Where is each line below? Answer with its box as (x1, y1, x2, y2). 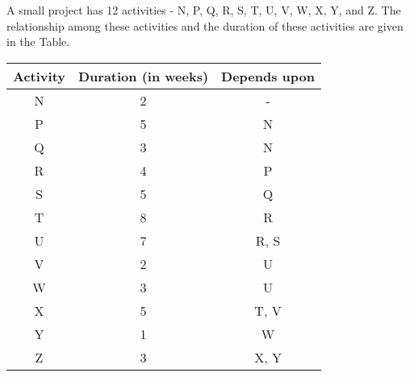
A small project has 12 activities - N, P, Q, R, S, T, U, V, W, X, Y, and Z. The (6, 2, 401, 18)
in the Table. (6, 33, 70, 50)
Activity (13, 66, 65, 85)
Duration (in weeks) (78, 66, 209, 85)
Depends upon (221, 66, 315, 85)
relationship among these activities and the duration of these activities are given (6, 17, 404, 34)
